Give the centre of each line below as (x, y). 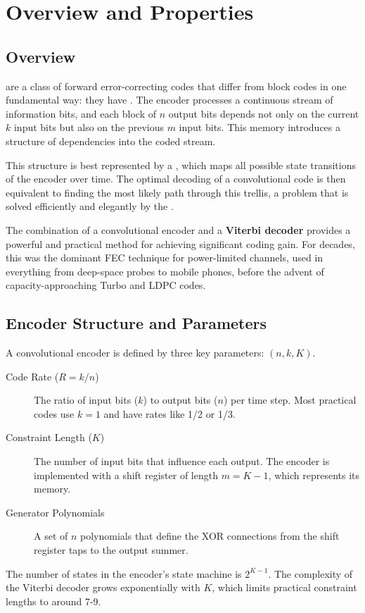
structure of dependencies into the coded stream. (111, 141)
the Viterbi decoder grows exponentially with (103, 587)
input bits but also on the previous (89, 127)
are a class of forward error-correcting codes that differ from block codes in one (176, 86)
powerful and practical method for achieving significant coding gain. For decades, (180, 243)
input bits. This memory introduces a (260, 127)
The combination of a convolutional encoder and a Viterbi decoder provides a (178, 229)
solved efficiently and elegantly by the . (90, 206)
